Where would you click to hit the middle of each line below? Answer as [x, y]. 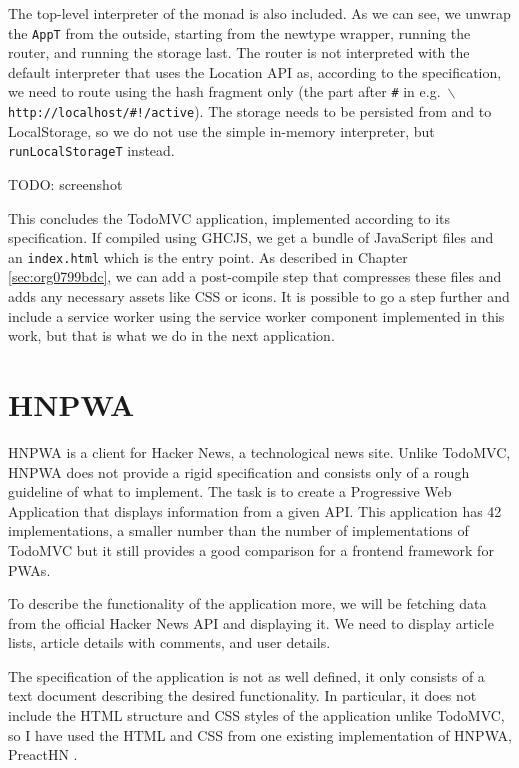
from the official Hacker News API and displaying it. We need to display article [251, 622]
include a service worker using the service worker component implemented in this [256, 315]
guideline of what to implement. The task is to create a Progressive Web [230, 491]
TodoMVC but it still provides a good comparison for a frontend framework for [251, 549]
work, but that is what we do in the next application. [171, 335]
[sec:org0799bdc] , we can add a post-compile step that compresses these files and [255, 276]
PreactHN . [43, 754]
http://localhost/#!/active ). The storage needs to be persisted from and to [250, 111]
